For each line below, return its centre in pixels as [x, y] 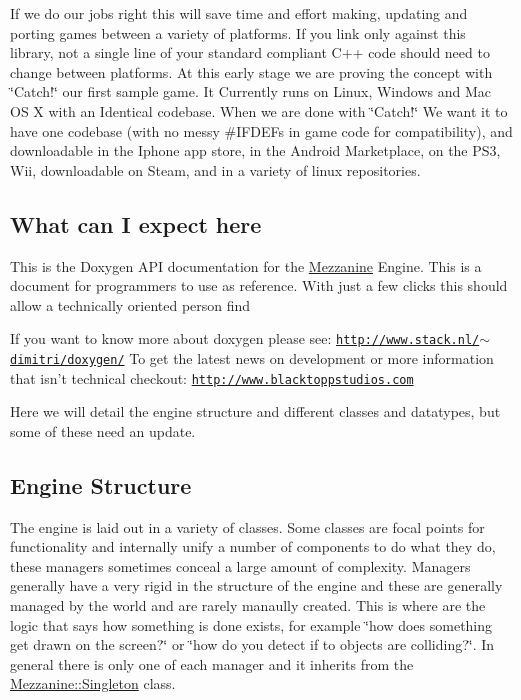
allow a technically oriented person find [130, 304]
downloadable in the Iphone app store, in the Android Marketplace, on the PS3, [255, 150]
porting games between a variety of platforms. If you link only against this [238, 32]
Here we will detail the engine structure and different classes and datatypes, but [255, 411]
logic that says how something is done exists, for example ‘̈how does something [251, 624]
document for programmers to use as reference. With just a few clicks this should [259, 285]
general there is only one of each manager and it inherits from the [212, 663]
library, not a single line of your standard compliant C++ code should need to [250, 52]
